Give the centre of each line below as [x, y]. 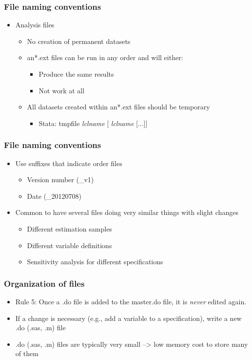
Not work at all [62, 90]
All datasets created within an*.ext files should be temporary [118, 107]
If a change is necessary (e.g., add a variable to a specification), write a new [128, 318]
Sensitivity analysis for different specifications [95, 262]
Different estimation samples [69, 228]
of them [27, 353]
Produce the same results [76, 74]
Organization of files [44, 283]
